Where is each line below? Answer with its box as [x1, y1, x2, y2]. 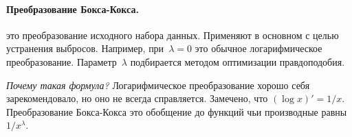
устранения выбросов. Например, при [6, 41, 164, 55]
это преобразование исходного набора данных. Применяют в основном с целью [6, 27, 339, 42]
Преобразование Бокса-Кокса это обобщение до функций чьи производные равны [6, 104, 347, 119]
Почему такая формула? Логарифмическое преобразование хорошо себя [6, 77, 310, 92]
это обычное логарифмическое [195, 41, 322, 55]
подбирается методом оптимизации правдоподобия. [130, 54, 345, 68]
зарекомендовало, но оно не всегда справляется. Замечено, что [6, 91, 268, 105]
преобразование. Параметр [6, 54, 117, 68]
